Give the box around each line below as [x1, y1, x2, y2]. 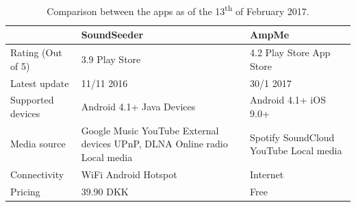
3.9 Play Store [81, 51, 141, 66]
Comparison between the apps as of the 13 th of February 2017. [47, 2, 309, 18]
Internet [250, 167, 284, 181]
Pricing [10, 184, 40, 198]
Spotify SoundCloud [250, 130, 335, 144]
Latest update [10, 75, 69, 90]
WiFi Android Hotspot [81, 167, 177, 181]
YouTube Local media [250, 143, 342, 158]
